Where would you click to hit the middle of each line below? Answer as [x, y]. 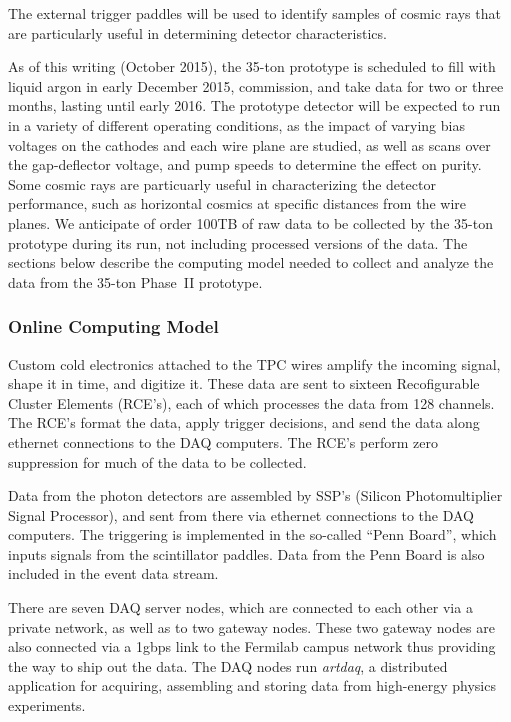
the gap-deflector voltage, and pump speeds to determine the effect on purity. [245, 164]
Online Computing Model [113, 326]
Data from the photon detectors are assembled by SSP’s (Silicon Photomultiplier [255, 495]
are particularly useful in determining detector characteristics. [197, 32]
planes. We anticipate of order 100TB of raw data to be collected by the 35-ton [250, 222]
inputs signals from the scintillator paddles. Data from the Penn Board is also [246, 553]
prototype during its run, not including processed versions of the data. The [238, 242]
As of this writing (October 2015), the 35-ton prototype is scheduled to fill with [252, 66]
